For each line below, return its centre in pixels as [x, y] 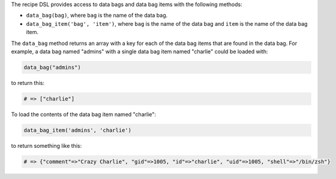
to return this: [28, 83]
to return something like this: [46, 145]
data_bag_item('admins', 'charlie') [78, 130]
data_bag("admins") [52, 67]
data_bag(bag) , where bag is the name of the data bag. [97, 16]
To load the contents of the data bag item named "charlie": [83, 114]
